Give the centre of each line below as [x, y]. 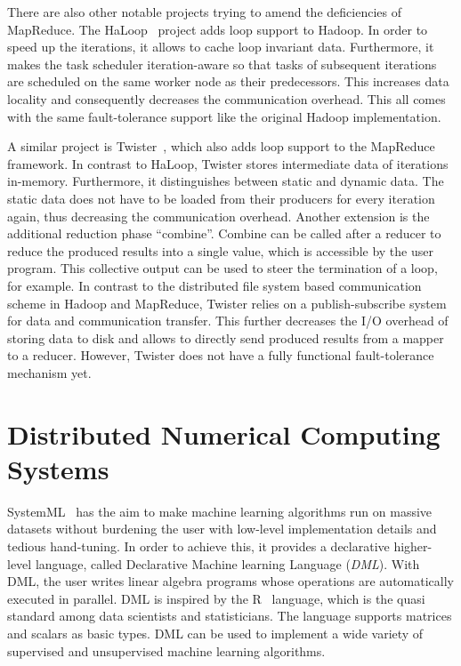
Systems [58, 468]
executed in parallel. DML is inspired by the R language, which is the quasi [216, 598]
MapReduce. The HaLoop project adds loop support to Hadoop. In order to [218, 29]
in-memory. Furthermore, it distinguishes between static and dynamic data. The [226, 181]
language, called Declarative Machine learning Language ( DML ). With [227, 563]
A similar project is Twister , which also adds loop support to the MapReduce [221, 146]
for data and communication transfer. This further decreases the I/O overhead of [228, 321]
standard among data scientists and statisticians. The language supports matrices [230, 616]
